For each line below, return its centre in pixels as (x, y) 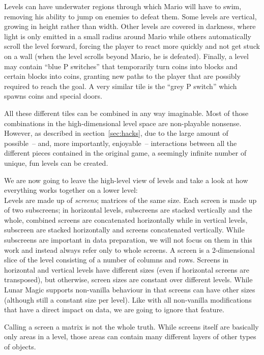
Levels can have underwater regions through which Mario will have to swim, (123, 6)
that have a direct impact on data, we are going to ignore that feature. (114, 309)
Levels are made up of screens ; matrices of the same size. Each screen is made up (130, 200)
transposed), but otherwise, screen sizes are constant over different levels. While (128, 279)
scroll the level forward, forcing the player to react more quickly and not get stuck (132, 46)
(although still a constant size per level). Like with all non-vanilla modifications (128, 299)
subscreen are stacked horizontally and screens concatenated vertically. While (124, 230)
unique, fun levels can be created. (56, 162)
